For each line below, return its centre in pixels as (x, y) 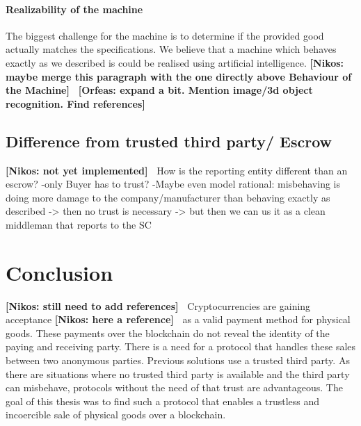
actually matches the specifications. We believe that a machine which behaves (171, 49)
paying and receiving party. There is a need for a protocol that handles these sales (181, 346)
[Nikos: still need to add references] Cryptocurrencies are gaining (158, 305)
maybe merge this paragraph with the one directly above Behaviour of (179, 76)
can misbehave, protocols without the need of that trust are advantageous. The (174, 387)
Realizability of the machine (74, 9)
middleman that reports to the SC (79, 224)
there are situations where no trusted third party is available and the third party (178, 374)
